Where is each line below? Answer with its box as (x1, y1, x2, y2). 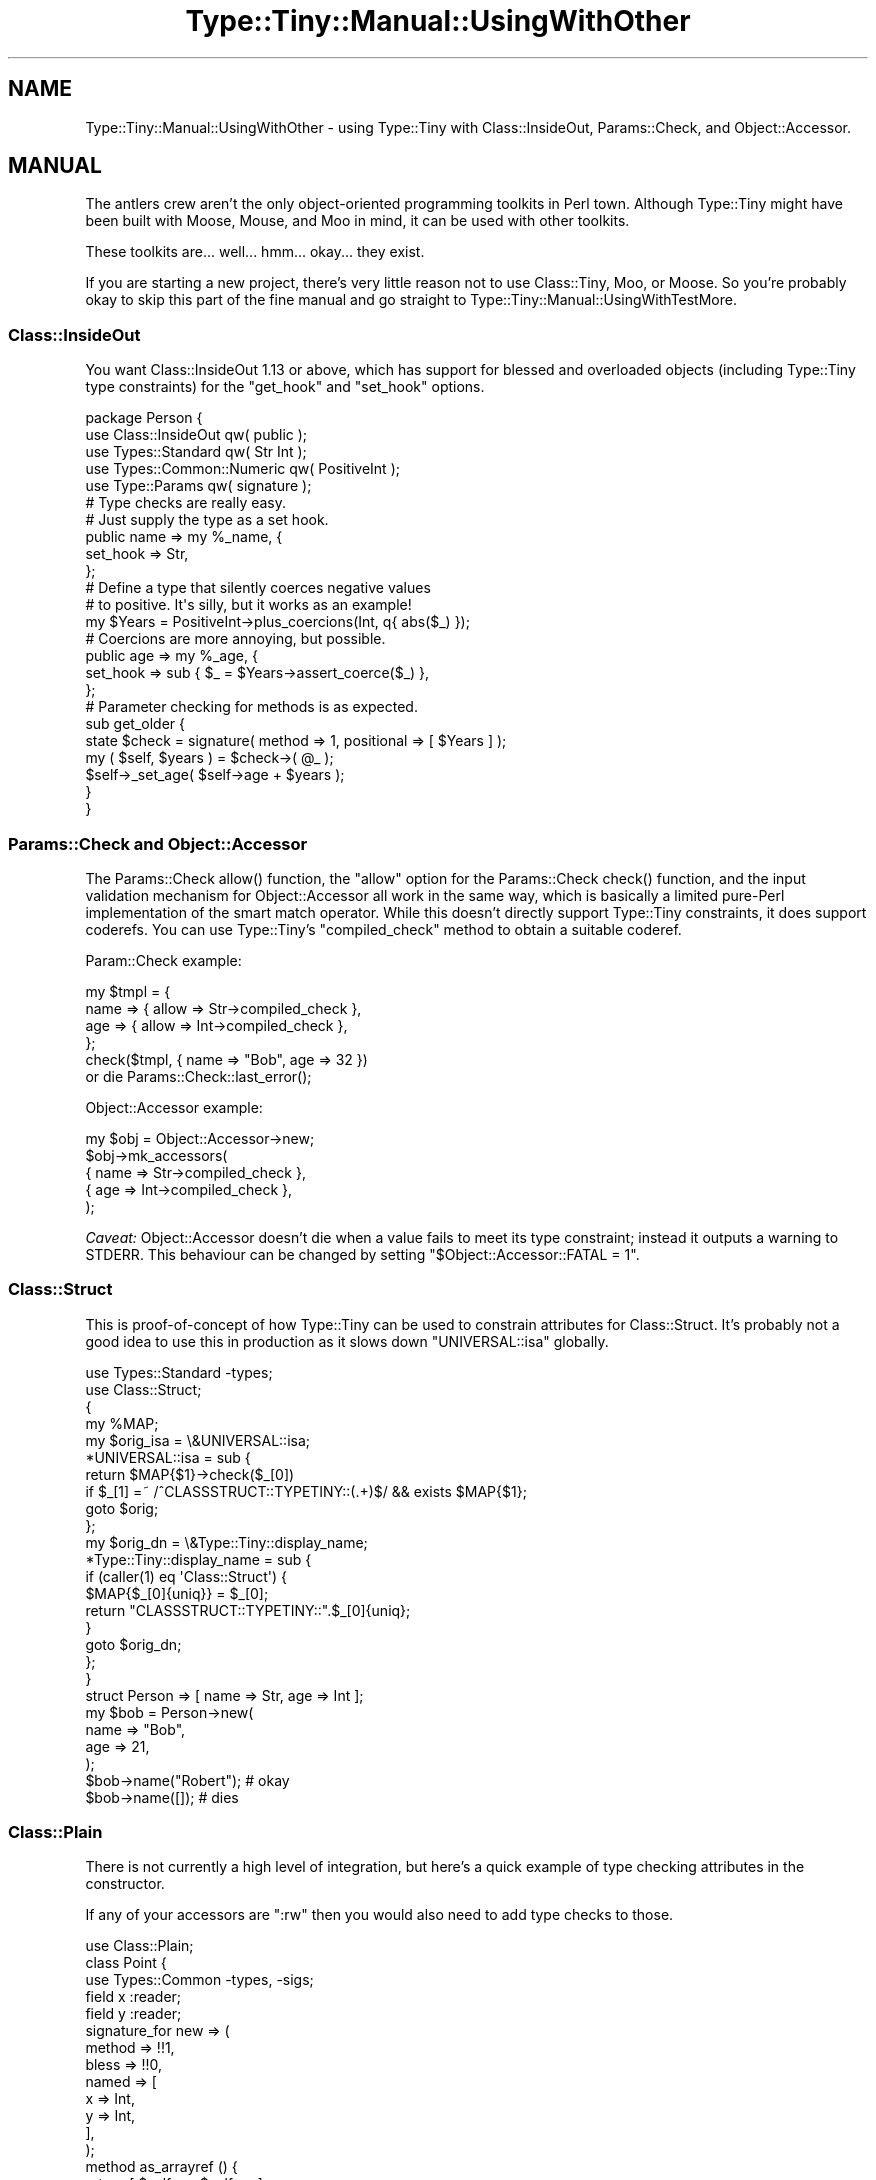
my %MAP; (85, 1414, 159, 1432)
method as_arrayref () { (85, 2158, 238, 2176)
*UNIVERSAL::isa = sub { (85, 1448, 251, 1466)
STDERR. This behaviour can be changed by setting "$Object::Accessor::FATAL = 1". (85, 1245, 640, 1263)
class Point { (85, 1954, 167, 1972)
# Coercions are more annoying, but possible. (85, 630, 386, 648)
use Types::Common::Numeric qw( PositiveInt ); (85, 460, 400, 478)
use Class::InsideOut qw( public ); (85, 426, 308, 444)
